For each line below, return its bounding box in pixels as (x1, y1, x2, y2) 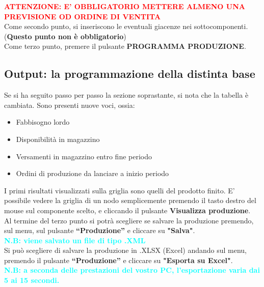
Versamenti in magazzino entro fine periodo (16, 151, 152, 161)
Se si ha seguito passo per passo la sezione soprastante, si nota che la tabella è (4, 90, 249, 100)
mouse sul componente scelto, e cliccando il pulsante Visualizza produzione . (4, 205, 251, 215)
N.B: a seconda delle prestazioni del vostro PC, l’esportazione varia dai (4, 265, 260, 275)
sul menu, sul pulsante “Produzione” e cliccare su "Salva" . (4, 225, 195, 236)
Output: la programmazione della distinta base (4, 66, 255, 81)
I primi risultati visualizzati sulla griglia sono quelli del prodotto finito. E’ (4, 185, 235, 195)
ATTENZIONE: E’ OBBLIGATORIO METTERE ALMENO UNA (4, 1, 245, 11)
